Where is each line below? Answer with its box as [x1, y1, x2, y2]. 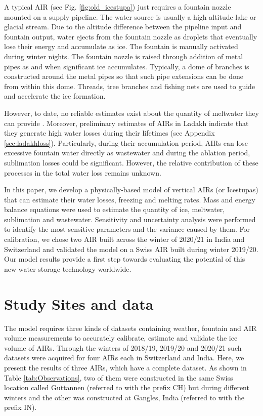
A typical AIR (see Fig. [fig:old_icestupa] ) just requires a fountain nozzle [4, 2, 231, 12]
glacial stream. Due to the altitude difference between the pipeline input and [4, 21, 242, 32]
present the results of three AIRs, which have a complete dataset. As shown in [4, 362, 247, 372]
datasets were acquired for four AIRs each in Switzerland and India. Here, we [4, 352, 244, 363]
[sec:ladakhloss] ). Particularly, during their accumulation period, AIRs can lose [4, 137, 248, 148]
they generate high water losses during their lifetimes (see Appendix [4, 128, 215, 138]
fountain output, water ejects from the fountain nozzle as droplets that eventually [4, 31, 257, 41]
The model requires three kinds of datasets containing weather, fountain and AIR [4, 322, 257, 333]
